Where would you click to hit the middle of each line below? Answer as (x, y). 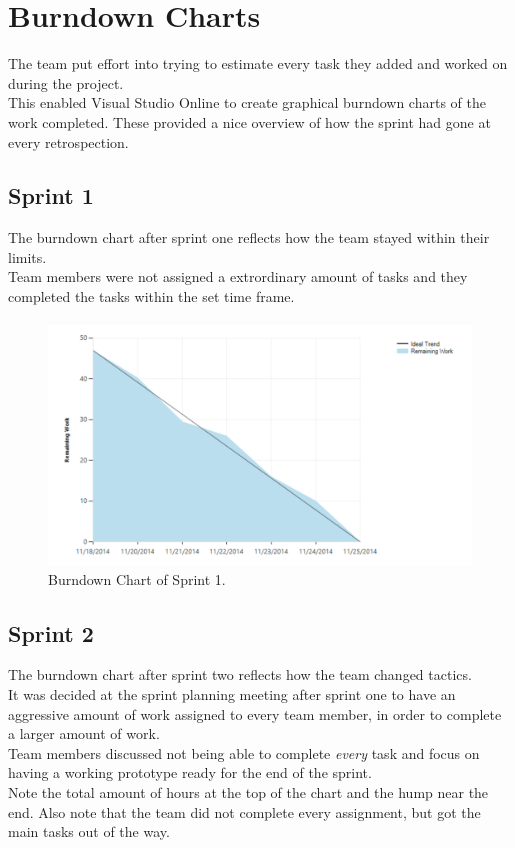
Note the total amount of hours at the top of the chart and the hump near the (248, 791)
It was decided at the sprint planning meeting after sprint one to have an (232, 693)
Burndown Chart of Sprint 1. (137, 578)
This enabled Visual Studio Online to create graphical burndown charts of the (247, 102)
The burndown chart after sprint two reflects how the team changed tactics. (240, 674)
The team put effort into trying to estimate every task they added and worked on (258, 63)
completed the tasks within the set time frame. (151, 296)
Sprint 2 (51, 632)
